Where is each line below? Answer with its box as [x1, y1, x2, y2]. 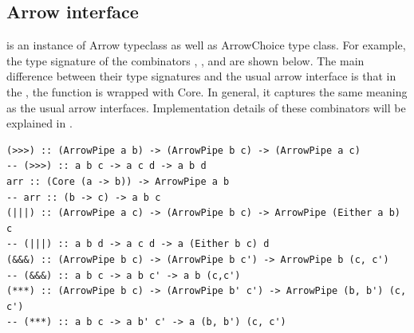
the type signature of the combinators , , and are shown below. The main [6, 52, 365, 69]
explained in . [6, 115, 73, 131]
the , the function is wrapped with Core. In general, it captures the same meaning [6, 83, 408, 100]
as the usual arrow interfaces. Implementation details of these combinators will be [6, 99, 406, 116]
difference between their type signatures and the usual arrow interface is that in [6, 68, 396, 84]
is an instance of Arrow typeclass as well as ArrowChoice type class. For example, [6, 37, 406, 53]
